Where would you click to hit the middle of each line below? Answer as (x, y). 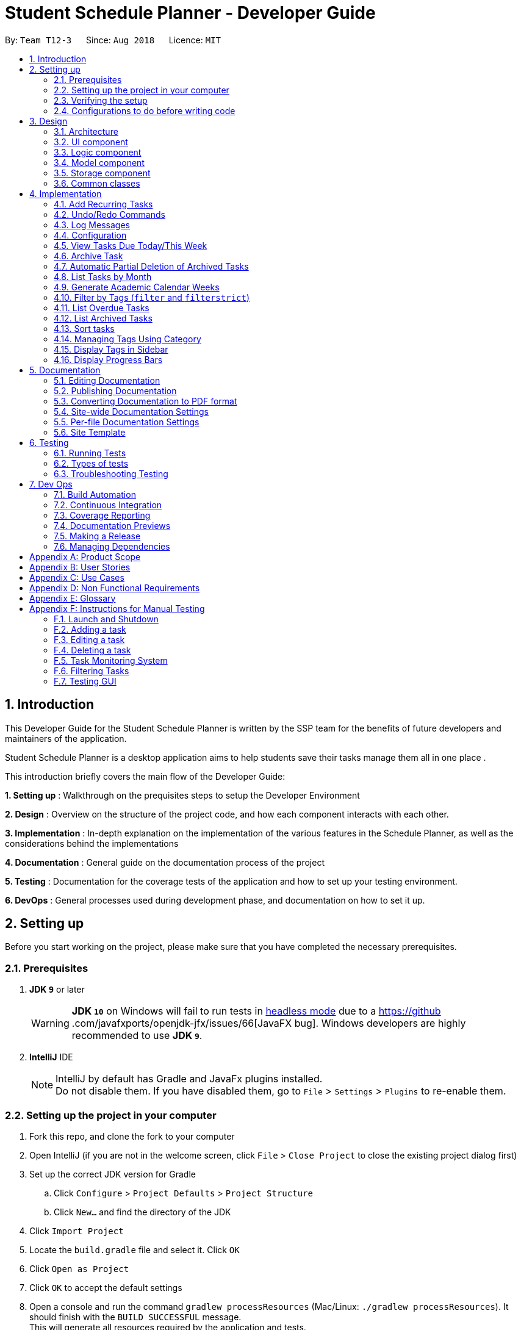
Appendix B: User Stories (80, 567)
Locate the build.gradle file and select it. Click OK (135, 1249)
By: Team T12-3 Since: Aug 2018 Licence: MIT (113, 40)
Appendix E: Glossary (73, 598)
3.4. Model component (99, 162)
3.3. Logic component (98, 152)
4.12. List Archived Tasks (103, 318)
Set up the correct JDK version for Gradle (113, 1174)
